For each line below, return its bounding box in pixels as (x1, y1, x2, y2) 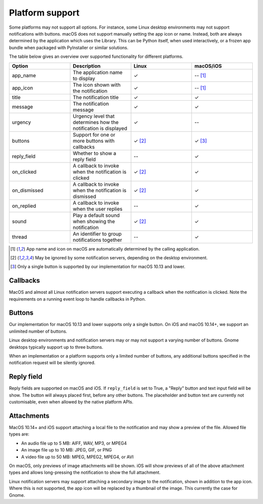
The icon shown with (73, 81, 121, 88)
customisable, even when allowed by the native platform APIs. (9, 399, 133, 405)
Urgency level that (73, 112, 115, 119)
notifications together (73, 236, 122, 243)
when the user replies (73, 205, 123, 212)
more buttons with (73, 137, 114, 144)
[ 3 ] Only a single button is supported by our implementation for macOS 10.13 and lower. (10, 264, 186, 270)
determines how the (73, 119, 119, 126)
